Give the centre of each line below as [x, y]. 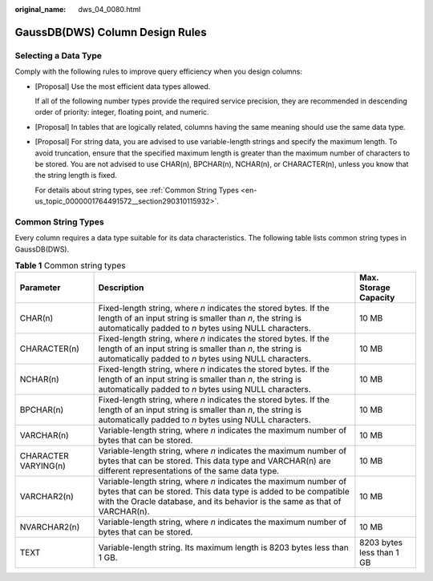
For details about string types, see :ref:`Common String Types [137, 190]
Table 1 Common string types [70, 266]
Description [121, 288]
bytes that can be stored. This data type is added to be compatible [224, 491]
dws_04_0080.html [109, 9]
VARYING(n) [42, 466]
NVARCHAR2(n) [50, 527]
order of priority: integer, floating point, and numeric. [122, 112]
